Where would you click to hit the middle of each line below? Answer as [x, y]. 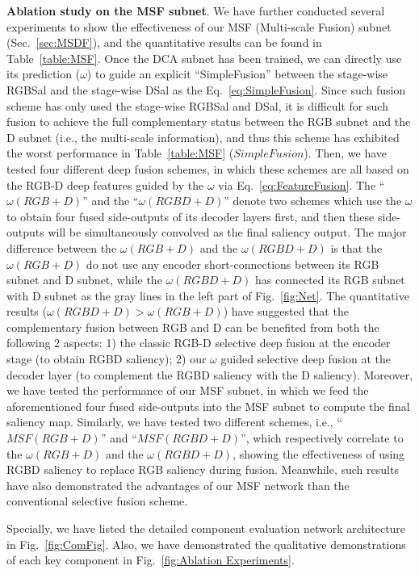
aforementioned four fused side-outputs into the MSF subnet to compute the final [208, 406]
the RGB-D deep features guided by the [105, 184]
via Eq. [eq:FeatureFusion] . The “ [302, 184]
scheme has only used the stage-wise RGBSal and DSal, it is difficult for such [197, 105]
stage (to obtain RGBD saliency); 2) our [107, 359]
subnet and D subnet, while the [84, 280]
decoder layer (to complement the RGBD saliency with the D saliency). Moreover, [210, 374]
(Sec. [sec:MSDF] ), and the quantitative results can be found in [164, 42]
